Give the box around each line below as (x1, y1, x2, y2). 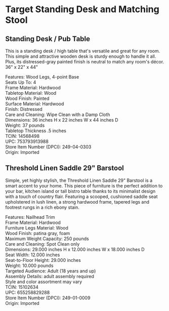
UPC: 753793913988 (5, 138, 49, 144)
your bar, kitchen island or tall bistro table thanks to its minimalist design (5, 188, 156, 194)
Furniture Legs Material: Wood (5, 224, 68, 231)
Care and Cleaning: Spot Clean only (5, 241, 80, 247)
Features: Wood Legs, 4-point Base (5, 74, 79, 80)
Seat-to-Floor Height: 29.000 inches (5, 257, 81, 263)
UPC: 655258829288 (5, 289, 50, 295)
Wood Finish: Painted (5, 95, 50, 101)
